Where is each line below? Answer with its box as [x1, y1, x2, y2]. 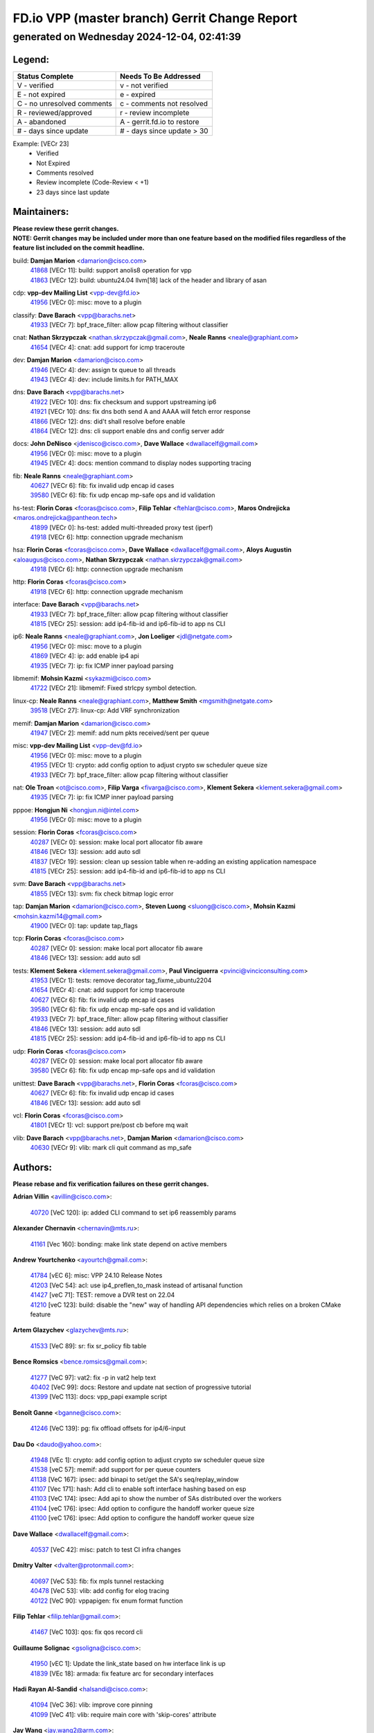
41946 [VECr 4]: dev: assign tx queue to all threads [30, 365, 176, 374]
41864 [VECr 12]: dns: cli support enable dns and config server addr [30, 427, 225, 435]
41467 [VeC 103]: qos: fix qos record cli [30, 1628, 143, 1636]
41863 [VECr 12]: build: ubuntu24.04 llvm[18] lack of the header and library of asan [30, 276, 267, 284]
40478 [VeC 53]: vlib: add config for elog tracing [30, 1587, 170, 1595]
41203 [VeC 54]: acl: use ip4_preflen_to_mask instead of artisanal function [30, 1281, 243, 1289]
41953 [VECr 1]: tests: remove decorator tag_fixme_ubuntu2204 [30, 976, 212, 984]
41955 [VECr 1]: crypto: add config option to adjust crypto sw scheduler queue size [30, 761, 268, 769]
